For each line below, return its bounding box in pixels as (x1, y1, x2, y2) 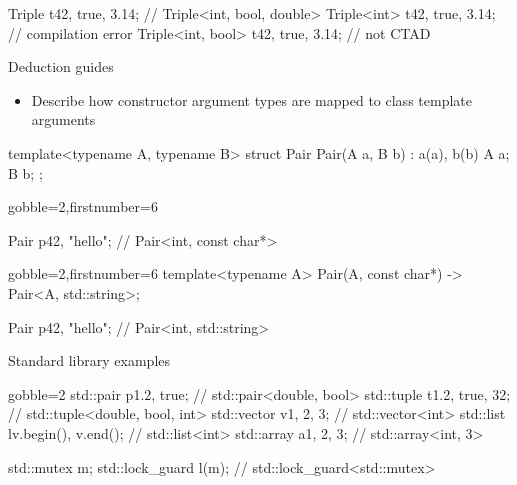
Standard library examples (8, 350, 171, 371)
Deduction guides (8, 56, 114, 77)
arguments (31, 109, 96, 130)
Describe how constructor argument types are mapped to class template (31, 89, 472, 110)
